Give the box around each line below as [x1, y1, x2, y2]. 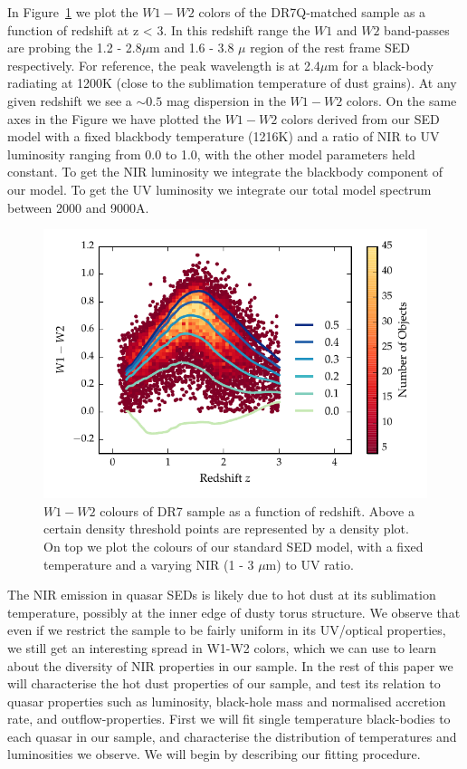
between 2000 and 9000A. [7, 197, 149, 216]
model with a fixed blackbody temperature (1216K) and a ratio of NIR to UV [7, 127, 440, 146]
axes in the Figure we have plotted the [7, 109, 221, 128]
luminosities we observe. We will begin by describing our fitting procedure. [7, 745, 421, 764]
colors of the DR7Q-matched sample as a [198, 3, 426, 21]
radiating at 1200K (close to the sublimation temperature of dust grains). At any [7, 73, 457, 92]
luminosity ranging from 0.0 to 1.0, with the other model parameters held [7, 144, 415, 163]
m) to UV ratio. [265, 554, 354, 573]
